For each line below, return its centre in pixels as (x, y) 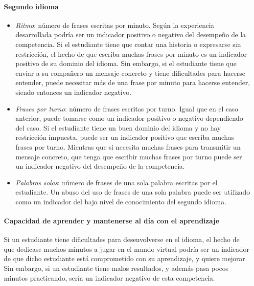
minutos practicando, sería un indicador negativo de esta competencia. (110, 277)
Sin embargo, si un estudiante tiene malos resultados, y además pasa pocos (116, 268)
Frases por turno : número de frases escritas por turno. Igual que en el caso (127, 108)
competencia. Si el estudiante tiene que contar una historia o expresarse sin (128, 44)
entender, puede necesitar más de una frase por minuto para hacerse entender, (133, 82)
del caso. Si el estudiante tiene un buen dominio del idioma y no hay (118, 127)
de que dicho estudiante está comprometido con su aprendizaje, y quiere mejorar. (126, 258)
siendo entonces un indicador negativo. (73, 92)
